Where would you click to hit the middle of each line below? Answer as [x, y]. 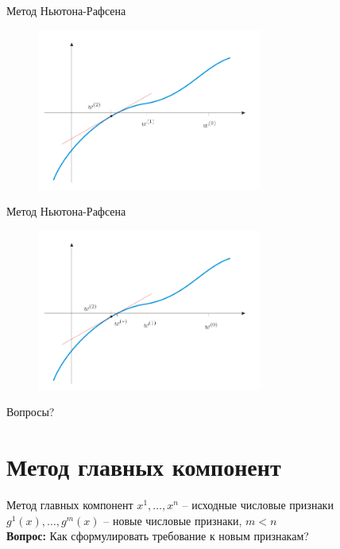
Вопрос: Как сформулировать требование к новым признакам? [158, 536]
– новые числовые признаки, [173, 520]
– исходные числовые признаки [258, 505]
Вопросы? [31, 412]
